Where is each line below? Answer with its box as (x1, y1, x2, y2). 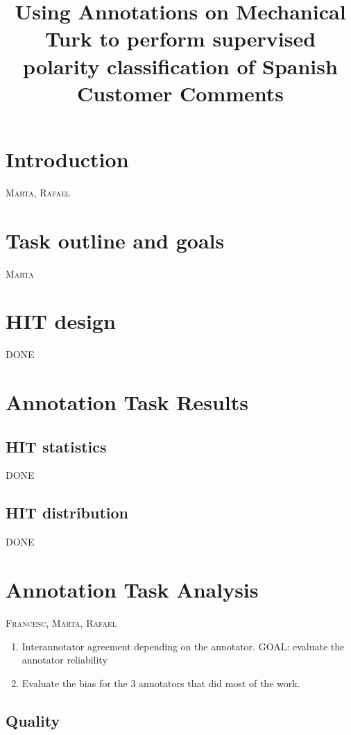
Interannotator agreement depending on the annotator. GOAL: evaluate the (22, 639, 345, 653)
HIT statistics (6, 435, 107, 457)
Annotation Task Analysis (6, 575, 259, 604)
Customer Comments (76, 78, 284, 107)
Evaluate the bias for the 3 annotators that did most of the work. (22, 675, 300, 690)
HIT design (6, 307, 116, 335)
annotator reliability (22, 652, 108, 667)
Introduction (6, 144, 129, 173)
